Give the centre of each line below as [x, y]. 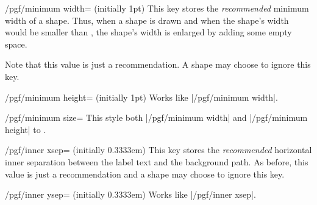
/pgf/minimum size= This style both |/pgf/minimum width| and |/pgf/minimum [156, 117]
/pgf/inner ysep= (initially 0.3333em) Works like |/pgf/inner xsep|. [130, 194]
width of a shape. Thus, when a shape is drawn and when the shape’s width [147, 20]
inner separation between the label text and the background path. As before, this [157, 161]
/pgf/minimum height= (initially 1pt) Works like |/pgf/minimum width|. [141, 97]
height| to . [26, 129]
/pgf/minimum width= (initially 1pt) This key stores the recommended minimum [157, 8]
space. [16, 44]
